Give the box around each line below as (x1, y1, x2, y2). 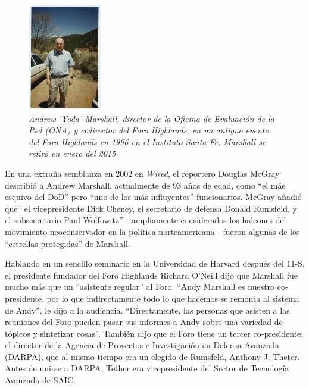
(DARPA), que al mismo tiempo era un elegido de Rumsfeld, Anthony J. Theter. (5, 350, 300, 362)
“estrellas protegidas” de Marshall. (5, 237, 130, 249)
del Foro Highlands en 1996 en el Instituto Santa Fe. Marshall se (29, 135, 266, 148)
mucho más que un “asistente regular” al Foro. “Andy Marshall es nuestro (5, 280, 275, 293)
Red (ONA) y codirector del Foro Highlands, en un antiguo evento (29, 124, 269, 136)
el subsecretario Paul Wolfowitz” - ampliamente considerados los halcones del (5, 214, 286, 226)
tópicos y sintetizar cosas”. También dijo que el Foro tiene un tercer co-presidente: (5, 327, 304, 339)
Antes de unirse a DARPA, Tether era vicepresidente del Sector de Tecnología (5, 362, 289, 374)
